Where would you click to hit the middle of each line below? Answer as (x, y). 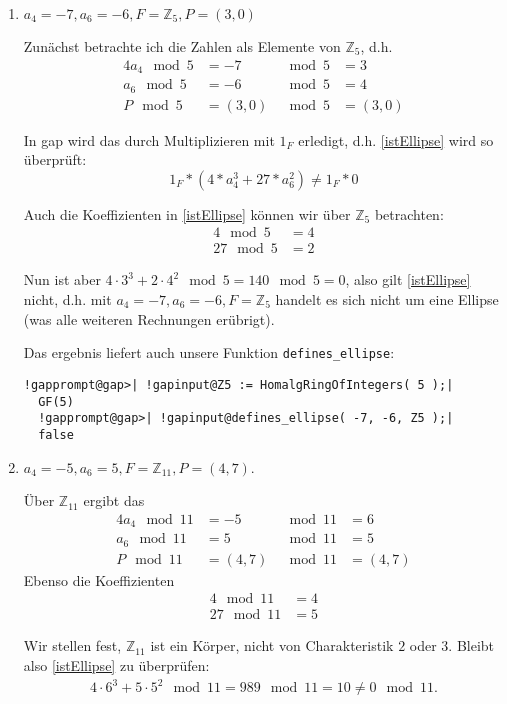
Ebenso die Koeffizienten (99, 579)
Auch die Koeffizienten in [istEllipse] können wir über (187, 213)
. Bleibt (471, 645)
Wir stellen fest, (72, 645)
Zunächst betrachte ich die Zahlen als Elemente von (182, 46)
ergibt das (114, 500)
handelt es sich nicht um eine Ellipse (387, 299)
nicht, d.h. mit (67, 299)
